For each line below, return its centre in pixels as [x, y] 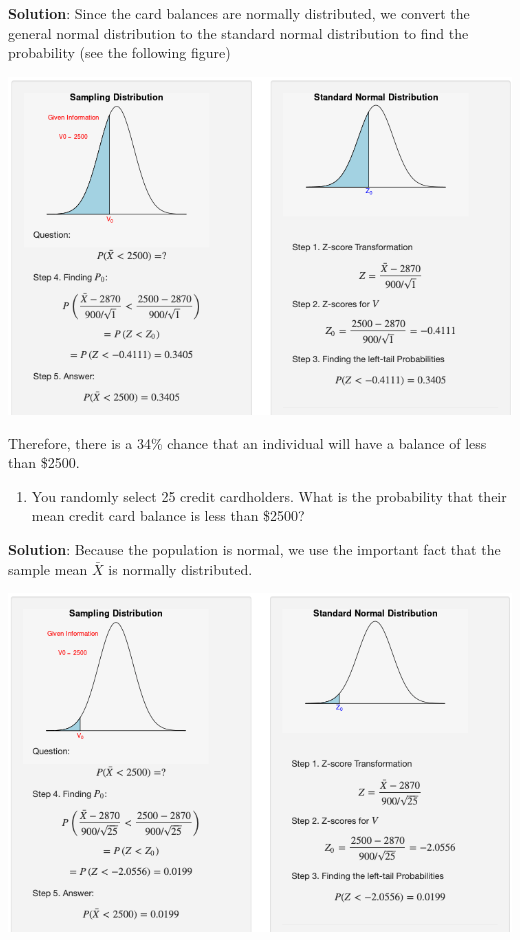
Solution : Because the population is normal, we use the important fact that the [254, 549]
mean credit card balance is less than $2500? [168, 515]
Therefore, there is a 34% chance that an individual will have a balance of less [247, 442]
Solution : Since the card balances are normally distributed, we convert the [239, 13]
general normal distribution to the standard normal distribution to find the [238, 32]
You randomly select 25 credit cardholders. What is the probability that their [269, 495]
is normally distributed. [180, 568]
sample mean [48, 568]
